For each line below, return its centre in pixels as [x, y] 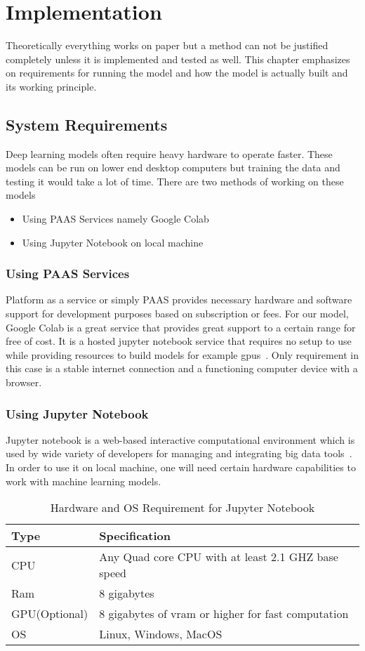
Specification [135, 536]
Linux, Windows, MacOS [161, 634]
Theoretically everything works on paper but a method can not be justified [167, 45]
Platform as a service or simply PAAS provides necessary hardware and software [179, 300]
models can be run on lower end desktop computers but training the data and [173, 167]
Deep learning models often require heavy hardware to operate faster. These [169, 153]
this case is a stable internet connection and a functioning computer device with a [182, 368]
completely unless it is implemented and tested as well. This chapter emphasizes [178, 59]
